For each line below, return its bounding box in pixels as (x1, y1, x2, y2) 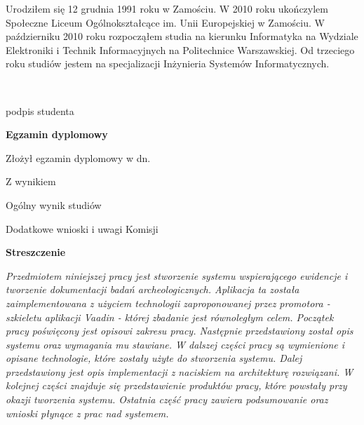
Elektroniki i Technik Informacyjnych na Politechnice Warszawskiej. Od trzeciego (6, 42, 355, 57)
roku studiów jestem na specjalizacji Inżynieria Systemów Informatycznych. (6, 56, 330, 71)
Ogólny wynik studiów (6, 197, 102, 212)
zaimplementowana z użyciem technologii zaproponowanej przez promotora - (6, 295, 330, 310)
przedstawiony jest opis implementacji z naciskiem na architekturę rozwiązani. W (6, 364, 353, 379)
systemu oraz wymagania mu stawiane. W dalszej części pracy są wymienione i (6, 337, 345, 351)
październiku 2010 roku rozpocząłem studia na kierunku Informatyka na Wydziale (6, 29, 358, 43)
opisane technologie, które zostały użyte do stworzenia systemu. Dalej (6, 351, 302, 365)
